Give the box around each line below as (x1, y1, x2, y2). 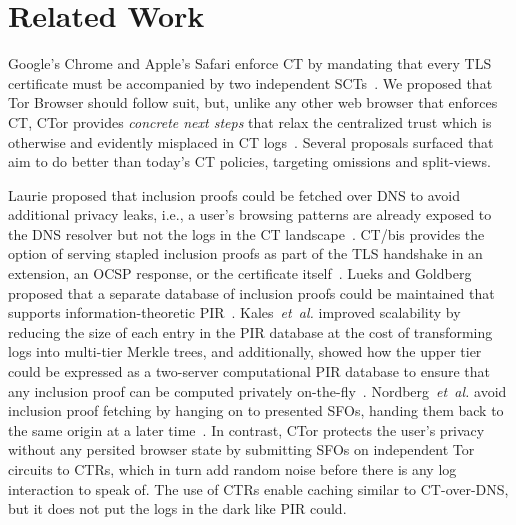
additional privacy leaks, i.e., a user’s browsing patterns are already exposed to (8, 204, 492, 225)
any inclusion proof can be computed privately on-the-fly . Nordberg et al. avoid (8, 380, 507, 401)
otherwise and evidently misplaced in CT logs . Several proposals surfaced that (8, 131, 494, 152)
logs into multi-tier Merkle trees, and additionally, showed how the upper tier (8, 341, 482, 362)
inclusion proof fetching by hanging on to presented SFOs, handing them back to (8, 400, 504, 421)
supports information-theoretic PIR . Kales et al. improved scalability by (8, 302, 461, 323)
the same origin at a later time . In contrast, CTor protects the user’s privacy (8, 419, 485, 440)
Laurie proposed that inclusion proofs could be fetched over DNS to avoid (8, 184, 460, 205)
